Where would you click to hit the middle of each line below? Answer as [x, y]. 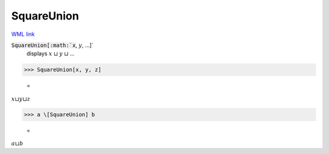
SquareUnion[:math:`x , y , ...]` [52, 45]
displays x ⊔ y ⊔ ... [51, 54]
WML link [23, 34]
